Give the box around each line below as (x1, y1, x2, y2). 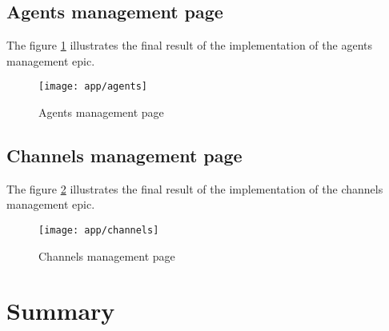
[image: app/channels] (38, 225, 159, 237)
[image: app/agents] (38, 81, 148, 93)
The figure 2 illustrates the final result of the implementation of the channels (6, 180, 383, 197)
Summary (6, 294, 115, 327)
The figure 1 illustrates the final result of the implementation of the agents (6, 37, 372, 54)
